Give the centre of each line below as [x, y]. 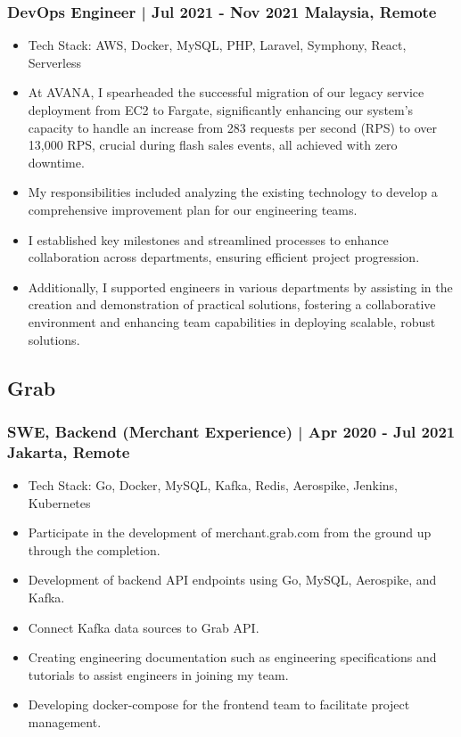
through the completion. [94, 549]
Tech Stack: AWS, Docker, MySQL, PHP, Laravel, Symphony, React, [217, 45]
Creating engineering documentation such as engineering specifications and [232, 657]
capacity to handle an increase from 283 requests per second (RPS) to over [232, 127]
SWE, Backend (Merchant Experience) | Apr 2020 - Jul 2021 [231, 431]
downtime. [56, 162]
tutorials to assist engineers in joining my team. [158, 674]
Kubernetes [59, 502]
